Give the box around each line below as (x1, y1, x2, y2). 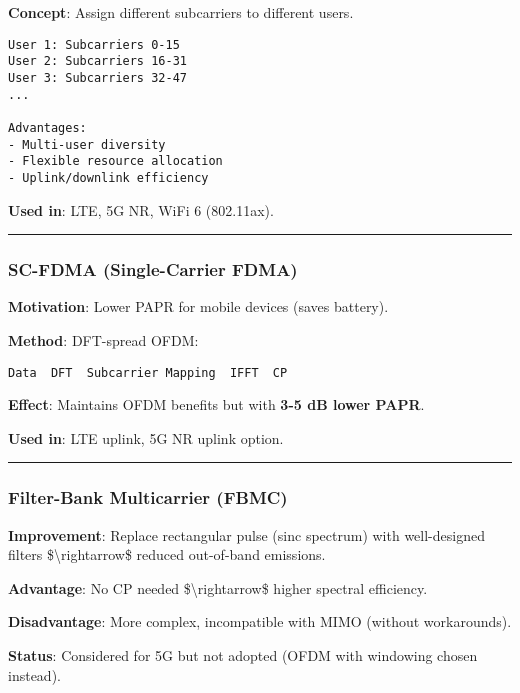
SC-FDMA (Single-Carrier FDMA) (8, 257, 298, 282)
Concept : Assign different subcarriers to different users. (8, 2, 354, 22)
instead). (8, 664, 61, 685)
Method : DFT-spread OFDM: (8, 329, 199, 350)
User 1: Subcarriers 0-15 (8, 37, 180, 52)
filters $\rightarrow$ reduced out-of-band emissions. (8, 544, 326, 565)
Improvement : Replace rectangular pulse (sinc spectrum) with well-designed (8, 524, 485, 545)
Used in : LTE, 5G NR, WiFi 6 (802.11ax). (8, 199, 274, 220)
